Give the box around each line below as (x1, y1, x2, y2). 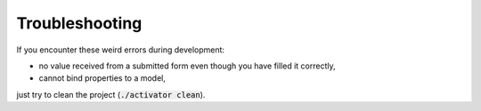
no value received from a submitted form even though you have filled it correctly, (38, 60, 336, 71)
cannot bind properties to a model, (38, 73, 167, 83)
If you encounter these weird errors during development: (16, 44, 225, 55)
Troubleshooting (16, 13, 143, 33)
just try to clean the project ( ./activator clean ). (16, 89, 206, 99)
